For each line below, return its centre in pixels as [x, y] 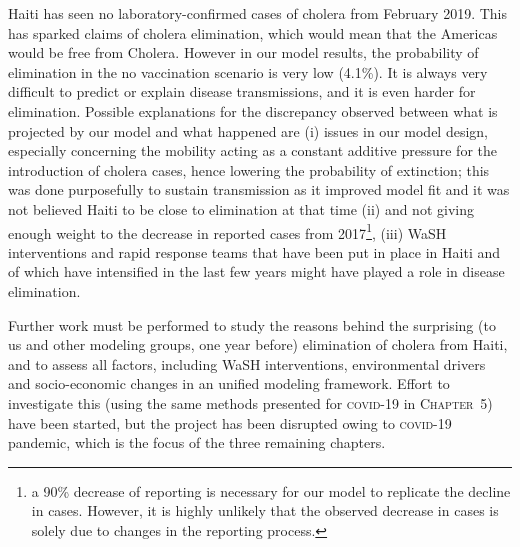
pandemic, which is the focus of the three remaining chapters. [197, 442]
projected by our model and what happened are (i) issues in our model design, [248, 130]
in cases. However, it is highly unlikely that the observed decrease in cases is [265, 510]
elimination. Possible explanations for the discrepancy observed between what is [253, 110]
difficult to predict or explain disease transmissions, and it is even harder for [242, 91]
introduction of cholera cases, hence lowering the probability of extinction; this [249, 169]
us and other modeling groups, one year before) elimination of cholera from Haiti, [258, 344]
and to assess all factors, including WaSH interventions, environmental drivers [247, 363]
